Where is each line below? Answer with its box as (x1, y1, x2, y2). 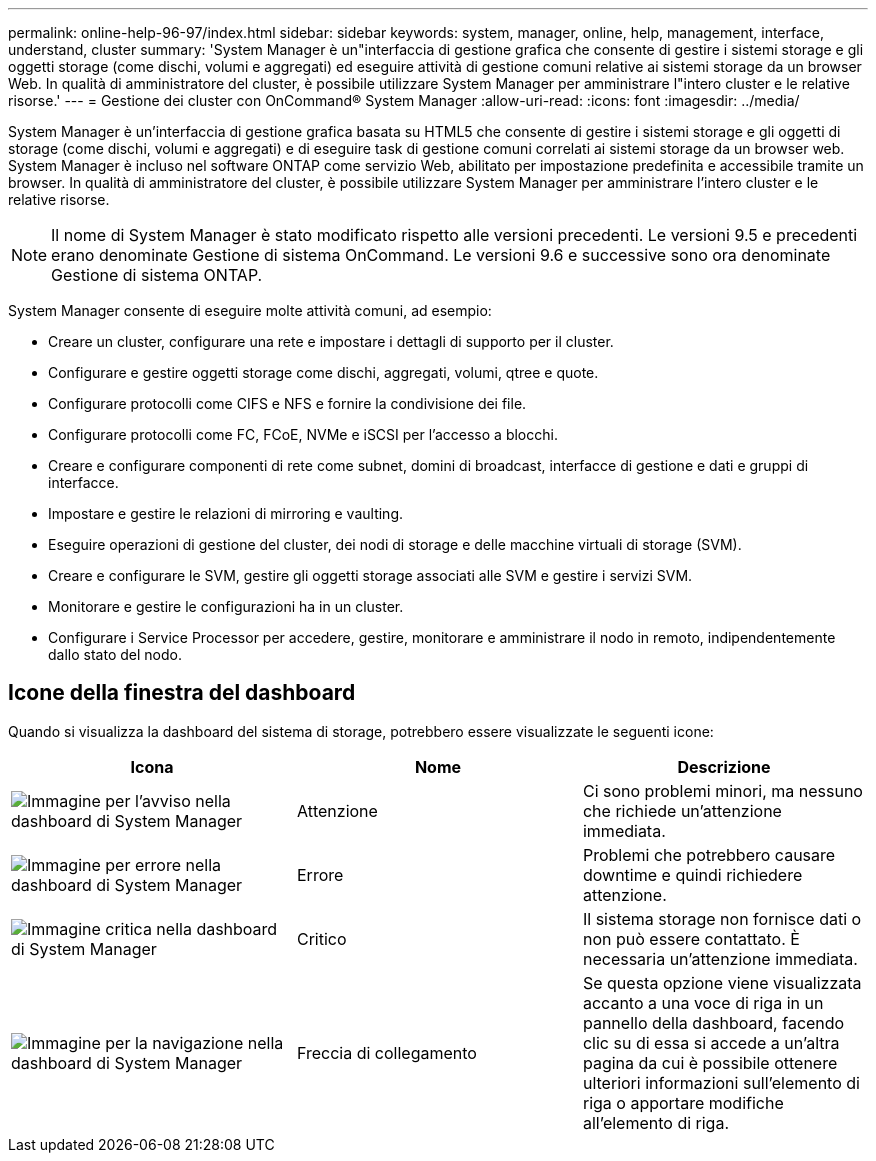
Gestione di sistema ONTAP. (51, 265, 263, 285)
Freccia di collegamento (296, 1042, 477, 1063)
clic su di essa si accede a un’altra (582, 1032, 840, 1053)
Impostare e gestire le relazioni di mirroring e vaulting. (48, 505, 403, 522)
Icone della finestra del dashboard (8, 680, 356, 706)
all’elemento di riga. (582, 1112, 730, 1133)
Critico (296, 928, 347, 949)
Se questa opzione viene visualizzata (582, 972, 862, 993)
